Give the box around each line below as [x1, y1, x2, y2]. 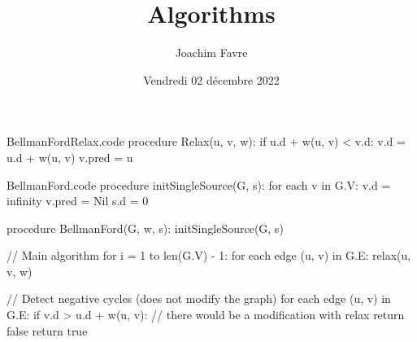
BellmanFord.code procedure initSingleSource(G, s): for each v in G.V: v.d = [7, 176, 391, 193]
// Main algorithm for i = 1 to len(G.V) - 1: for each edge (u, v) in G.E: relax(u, [7, 247, 411, 264]
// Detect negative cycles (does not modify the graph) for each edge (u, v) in [7, 290, 391, 307]
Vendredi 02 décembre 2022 [143, 71, 280, 88]
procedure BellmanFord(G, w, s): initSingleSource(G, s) [7, 219, 284, 236]
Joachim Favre [175, 44, 248, 61]
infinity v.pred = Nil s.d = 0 [7, 192, 149, 209]
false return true [7, 322, 88, 339]
